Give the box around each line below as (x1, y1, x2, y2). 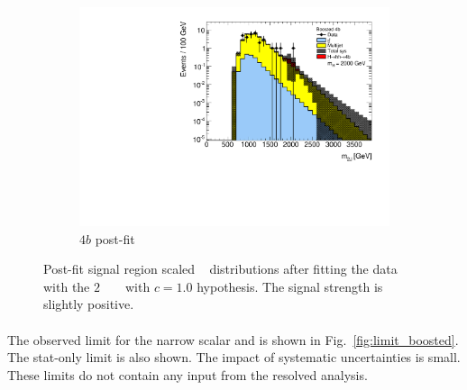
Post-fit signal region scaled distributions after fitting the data (43, 259, 398, 278)
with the (43, 277, 90, 295)
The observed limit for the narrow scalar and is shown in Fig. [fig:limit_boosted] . (7, 330, 459, 349)
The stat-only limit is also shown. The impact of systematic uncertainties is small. (7, 348, 461, 367)
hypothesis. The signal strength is (197, 277, 383, 295)
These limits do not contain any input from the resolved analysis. (7, 365, 368, 384)
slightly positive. (43, 295, 134, 313)
